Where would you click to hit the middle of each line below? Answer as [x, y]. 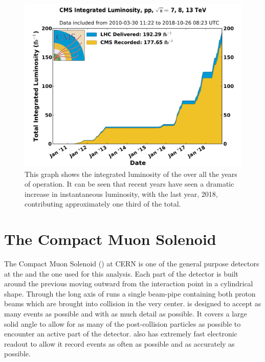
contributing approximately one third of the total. [103, 204]
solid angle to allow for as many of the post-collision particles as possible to [123, 323]
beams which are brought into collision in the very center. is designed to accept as [133, 303]
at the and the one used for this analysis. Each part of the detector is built [122, 273]
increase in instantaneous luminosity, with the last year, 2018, [121, 194]
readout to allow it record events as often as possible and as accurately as [119, 343]
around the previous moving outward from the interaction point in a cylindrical [129, 284]
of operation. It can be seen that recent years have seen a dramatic [129, 184]
